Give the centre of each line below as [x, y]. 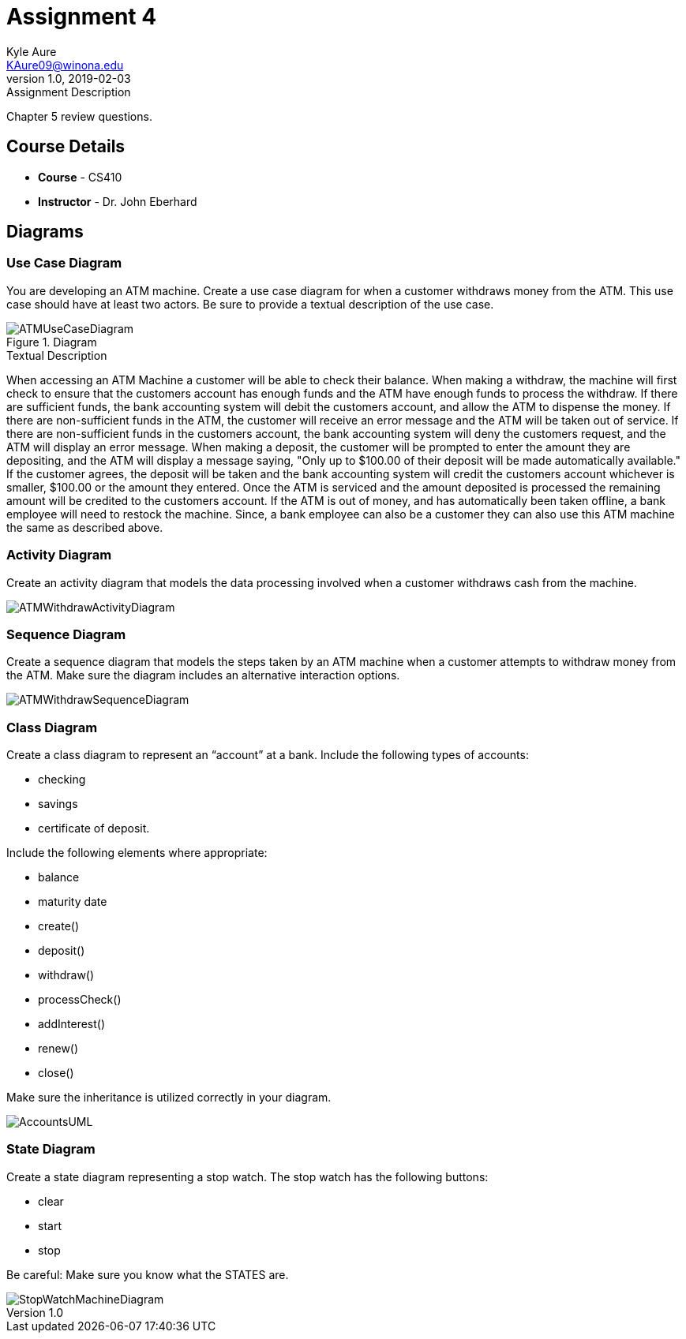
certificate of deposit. [94, 828]
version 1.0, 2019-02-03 [69, 78]
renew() [58, 1049]
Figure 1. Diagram [52, 342]
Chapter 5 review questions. [79, 116]
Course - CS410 [80, 177]
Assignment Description [69, 92]
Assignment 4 [82, 17]
